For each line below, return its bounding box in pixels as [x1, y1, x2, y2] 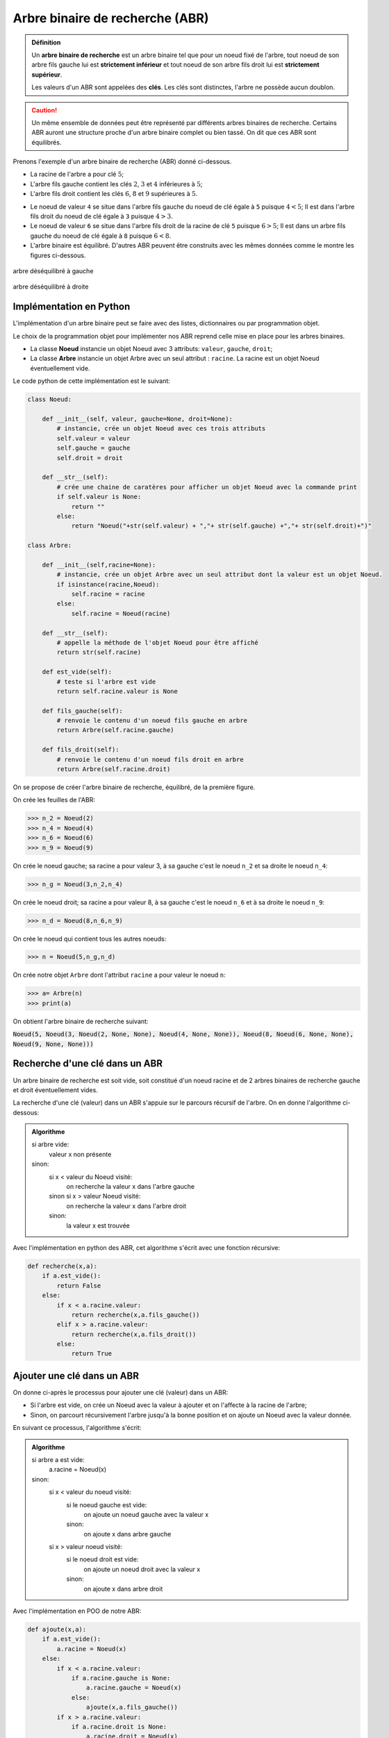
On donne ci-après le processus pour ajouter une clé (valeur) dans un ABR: [13, 1388, 229, 1397]
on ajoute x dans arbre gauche [83, 1529, 172, 1538]
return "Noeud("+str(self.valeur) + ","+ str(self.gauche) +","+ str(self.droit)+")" [71, 522, 372, 530]
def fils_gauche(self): [42, 706, 123, 715]
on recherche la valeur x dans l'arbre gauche [66, 1183, 194, 1191]
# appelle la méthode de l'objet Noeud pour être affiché [56, 638, 258, 647]
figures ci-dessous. [30, 251, 86, 259]
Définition [31, 38, 61, 47]
